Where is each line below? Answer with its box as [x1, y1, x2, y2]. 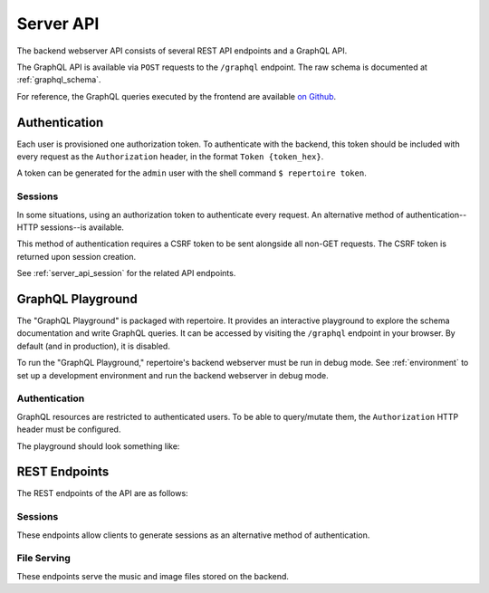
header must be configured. [16, 424, 121, 435]
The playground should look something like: [16, 440, 180, 452]
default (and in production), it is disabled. [16, 340, 171, 351]
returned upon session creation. [16, 251, 137, 262]
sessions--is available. [40, 222, 124, 233]
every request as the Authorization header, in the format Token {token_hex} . [16, 151, 324, 162]
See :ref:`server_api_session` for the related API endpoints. [16, 268, 236, 279]
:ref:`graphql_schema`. [16, 74, 101, 85]
